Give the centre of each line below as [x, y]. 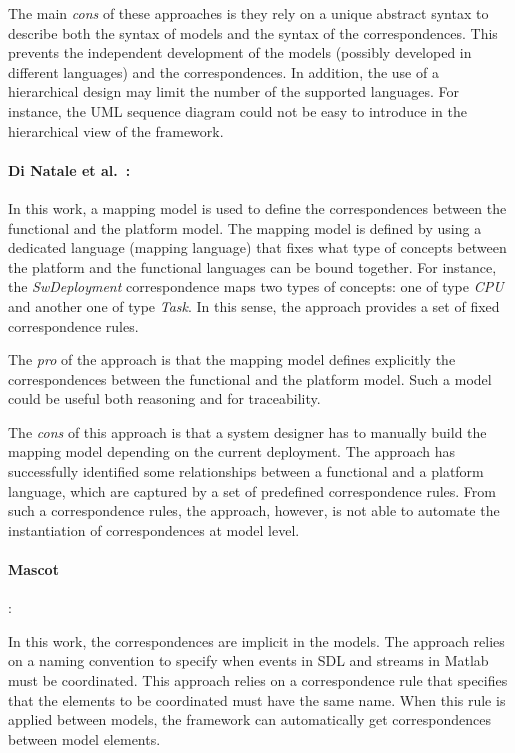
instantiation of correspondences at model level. [154, 529]
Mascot [33, 569]
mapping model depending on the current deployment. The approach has [232, 451]
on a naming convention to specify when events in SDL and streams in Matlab [248, 660]
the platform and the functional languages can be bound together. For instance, [252, 266]
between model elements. [84, 738]
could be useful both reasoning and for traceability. [164, 398]
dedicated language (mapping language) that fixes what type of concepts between [257, 247]
